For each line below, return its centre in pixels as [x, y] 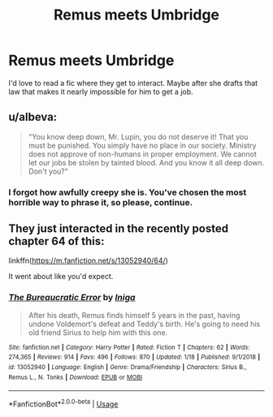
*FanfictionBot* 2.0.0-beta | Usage [63, 403]
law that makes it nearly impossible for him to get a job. [101, 92]
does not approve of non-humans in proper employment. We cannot [143, 154]
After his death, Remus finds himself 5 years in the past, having [134, 315]
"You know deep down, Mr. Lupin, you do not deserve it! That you [138, 136]
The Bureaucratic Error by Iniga [72, 298]
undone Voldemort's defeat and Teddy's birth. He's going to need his [144, 324]
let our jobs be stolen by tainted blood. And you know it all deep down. [146, 162]
